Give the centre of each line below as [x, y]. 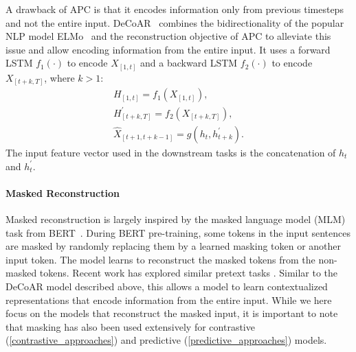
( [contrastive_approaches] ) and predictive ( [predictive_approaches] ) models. [166, 340]
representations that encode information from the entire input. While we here [169, 300]
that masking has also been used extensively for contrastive [130, 326]
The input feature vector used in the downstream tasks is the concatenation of [171, 152]
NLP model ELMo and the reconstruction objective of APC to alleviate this [168, 36]
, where [59, 77]
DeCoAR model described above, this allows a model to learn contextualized [167, 286]
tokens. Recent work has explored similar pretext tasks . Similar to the [189, 273]
